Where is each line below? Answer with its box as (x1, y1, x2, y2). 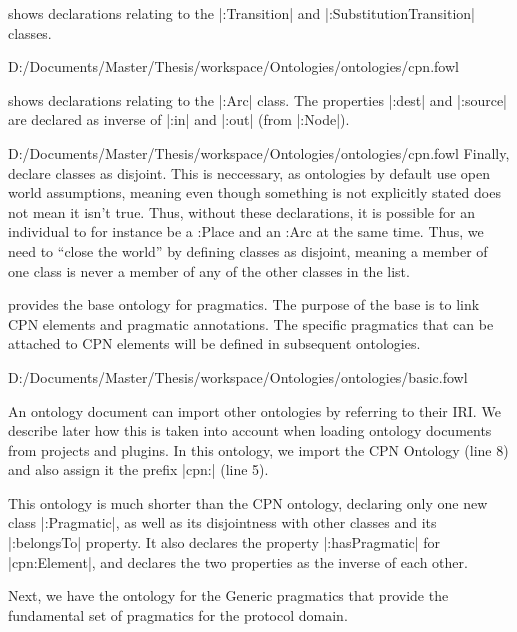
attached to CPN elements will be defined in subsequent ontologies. (8, 333, 421, 354)
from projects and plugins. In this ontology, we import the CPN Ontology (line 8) (8, 439, 509, 460)
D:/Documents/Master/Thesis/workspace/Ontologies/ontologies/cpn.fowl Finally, (8, 142, 510, 163)
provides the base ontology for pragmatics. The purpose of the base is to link (8, 294, 480, 315)
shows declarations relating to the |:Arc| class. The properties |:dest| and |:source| (8, 89, 507, 110)
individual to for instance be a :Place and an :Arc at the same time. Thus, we (8, 221, 484, 242)
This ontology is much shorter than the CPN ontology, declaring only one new (8, 492, 488, 513)
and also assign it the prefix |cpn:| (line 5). (8, 459, 269, 480)
